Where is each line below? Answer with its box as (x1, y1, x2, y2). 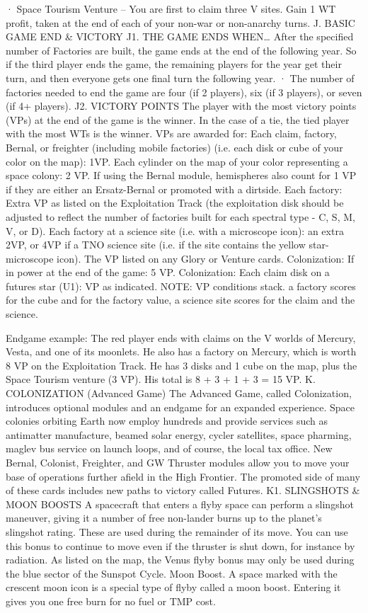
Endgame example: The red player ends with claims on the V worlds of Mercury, (6, 330, 356, 345)
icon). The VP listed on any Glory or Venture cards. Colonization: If (57, 251, 355, 265)
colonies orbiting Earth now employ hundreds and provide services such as (6, 413, 328, 428)
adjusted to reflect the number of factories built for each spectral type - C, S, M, (6, 209, 355, 224)
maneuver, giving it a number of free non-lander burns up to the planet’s (6, 510, 322, 525)
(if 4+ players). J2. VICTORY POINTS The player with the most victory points (6, 98, 357, 113)
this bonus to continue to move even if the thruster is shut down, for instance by (6, 538, 355, 553)
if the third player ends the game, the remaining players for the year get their (6, 57, 342, 71)
